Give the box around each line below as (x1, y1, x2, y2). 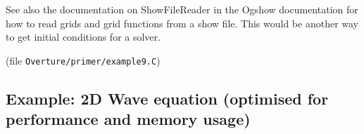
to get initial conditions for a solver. (6, 29, 161, 44)
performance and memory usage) (6, 108, 251, 130)
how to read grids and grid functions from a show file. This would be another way (6, 15, 359, 30)
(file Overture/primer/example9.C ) (6, 53, 161, 67)
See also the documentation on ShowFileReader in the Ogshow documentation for (6, 2, 358, 16)
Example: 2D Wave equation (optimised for (6, 87, 329, 109)
